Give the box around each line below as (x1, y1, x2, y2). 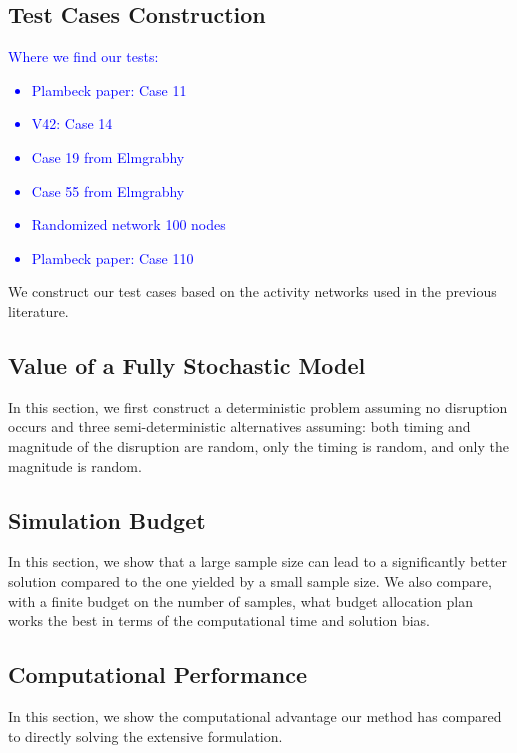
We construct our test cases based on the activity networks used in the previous (8, 281, 497, 302)
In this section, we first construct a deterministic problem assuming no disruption (8, 396, 508, 417)
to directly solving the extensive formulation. (8, 725, 283, 746)
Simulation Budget (8, 504, 206, 535)
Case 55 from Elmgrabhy (31, 180, 185, 201)
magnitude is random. (8, 455, 142, 476)
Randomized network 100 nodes (31, 214, 226, 235)
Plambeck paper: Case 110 (31, 247, 194, 268)
